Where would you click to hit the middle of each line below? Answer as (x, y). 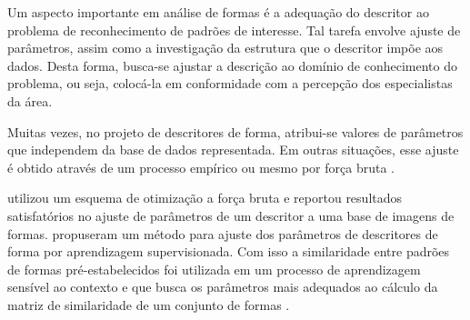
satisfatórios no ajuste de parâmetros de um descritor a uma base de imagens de (231, 215)
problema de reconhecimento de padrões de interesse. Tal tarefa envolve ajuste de (234, 30)
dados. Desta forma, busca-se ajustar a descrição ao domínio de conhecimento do (233, 65)
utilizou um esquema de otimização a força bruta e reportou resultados (205, 198)
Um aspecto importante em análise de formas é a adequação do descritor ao (218, 12)
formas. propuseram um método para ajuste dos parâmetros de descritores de (223, 233)
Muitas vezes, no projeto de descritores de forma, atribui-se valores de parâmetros (235, 131)
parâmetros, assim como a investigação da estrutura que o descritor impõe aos (225, 48)
